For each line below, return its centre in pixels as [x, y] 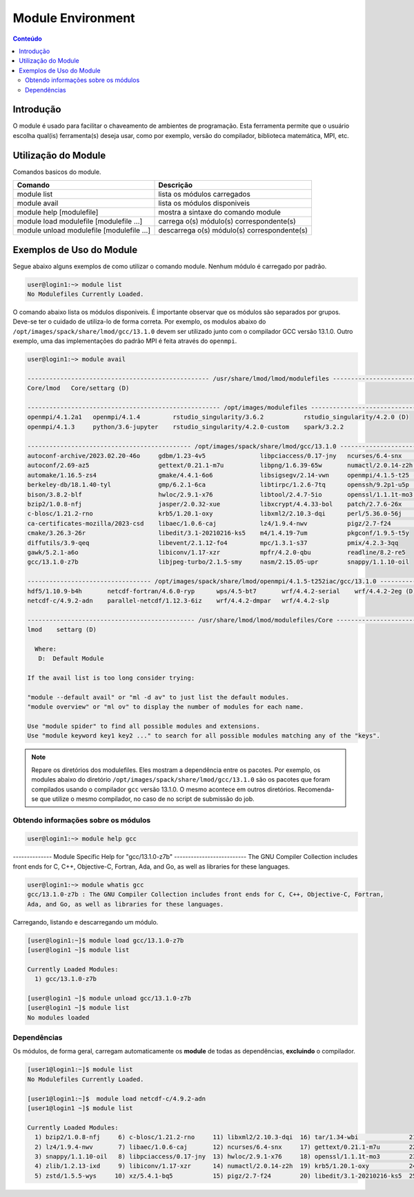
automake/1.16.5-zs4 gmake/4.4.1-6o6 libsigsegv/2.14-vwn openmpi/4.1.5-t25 [218, 475]
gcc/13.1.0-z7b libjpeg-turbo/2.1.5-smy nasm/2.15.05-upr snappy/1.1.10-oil [218, 562]
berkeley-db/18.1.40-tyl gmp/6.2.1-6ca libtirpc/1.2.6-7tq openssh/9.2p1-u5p [218, 485]
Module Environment [74, 18]
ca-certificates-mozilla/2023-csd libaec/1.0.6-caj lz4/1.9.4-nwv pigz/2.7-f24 [209, 523]
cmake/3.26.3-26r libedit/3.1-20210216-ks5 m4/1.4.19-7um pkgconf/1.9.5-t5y [218, 533]
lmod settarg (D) [62, 630]
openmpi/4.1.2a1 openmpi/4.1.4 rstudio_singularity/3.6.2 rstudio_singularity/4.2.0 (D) [218, 417]
